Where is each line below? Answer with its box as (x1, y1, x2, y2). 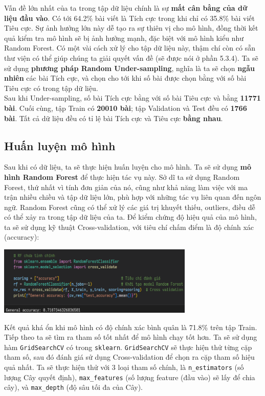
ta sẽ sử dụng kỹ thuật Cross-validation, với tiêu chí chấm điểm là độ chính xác (4, 221, 254, 232)
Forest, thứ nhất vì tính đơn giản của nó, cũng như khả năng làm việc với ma (4, 181, 248, 192)
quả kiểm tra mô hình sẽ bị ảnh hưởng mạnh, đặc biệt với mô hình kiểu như (4, 32, 244, 43)
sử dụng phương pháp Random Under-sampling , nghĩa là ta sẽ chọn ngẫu (4, 62, 255, 73)
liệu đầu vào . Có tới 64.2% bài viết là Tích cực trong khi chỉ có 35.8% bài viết (4, 12, 255, 23)
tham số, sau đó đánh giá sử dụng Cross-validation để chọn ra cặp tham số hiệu (4, 352, 255, 362)
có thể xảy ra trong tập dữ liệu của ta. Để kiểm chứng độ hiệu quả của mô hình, (4, 212, 257, 222)
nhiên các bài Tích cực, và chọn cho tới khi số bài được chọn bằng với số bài (4, 73, 247, 83)
